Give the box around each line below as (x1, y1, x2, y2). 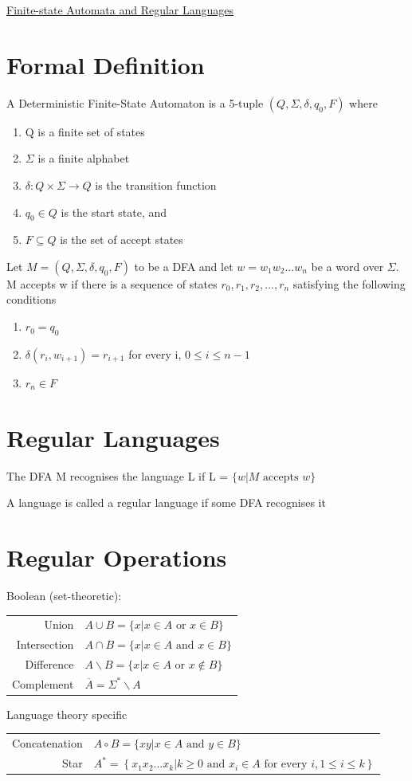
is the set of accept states (60, 231, 183, 248)
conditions (6, 291, 57, 308)
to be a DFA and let (134, 257, 233, 274)
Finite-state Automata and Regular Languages (6, 2, 234, 18)
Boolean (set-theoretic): (6, 587, 122, 603)
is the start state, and (61, 203, 167, 220)
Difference (25, 655, 74, 672)
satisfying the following (292, 275, 406, 292)
